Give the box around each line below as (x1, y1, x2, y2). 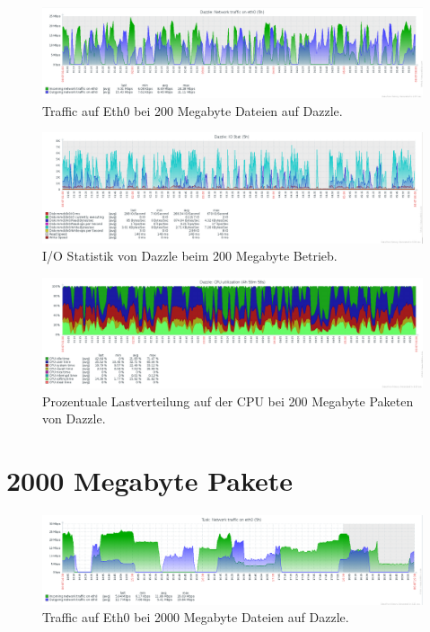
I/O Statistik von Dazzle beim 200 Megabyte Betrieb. (42, 246, 338, 265)
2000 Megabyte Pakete (6, 462, 294, 499)
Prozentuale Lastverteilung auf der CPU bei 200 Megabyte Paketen (42, 391, 414, 410)
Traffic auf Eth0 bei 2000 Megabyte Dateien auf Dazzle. (42, 608, 349, 627)
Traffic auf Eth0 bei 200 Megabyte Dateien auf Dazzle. (42, 101, 343, 120)
